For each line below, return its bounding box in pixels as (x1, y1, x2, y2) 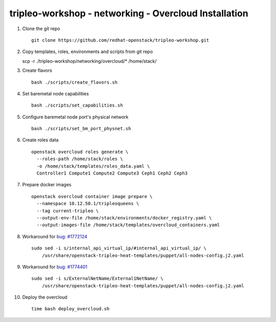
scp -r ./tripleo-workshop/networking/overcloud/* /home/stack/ (22, 58, 157, 64)
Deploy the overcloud (22, 294, 67, 301)
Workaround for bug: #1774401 (22, 263, 88, 270)
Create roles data (22, 137, 59, 143)
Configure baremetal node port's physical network (22, 114, 129, 120)
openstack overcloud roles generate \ (31, 148, 129, 155)
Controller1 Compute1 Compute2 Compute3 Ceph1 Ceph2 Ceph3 (36, 170, 188, 176)
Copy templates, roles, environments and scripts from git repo (22, 48, 153, 55)
